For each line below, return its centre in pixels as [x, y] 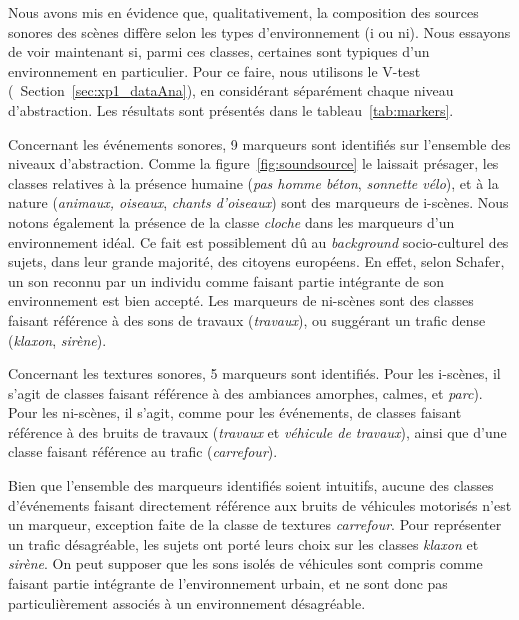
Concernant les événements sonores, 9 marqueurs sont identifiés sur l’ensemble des [259, 143]
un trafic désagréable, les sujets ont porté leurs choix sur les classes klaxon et [243, 543]
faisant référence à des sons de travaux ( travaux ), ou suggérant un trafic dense [247, 319]
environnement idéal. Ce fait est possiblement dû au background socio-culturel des [258, 241]
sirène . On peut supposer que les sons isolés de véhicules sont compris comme [245, 563]
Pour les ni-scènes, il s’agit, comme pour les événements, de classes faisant [235, 412]
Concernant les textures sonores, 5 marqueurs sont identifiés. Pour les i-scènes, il [254, 373]
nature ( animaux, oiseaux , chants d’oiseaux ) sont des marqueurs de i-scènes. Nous [258, 202]
